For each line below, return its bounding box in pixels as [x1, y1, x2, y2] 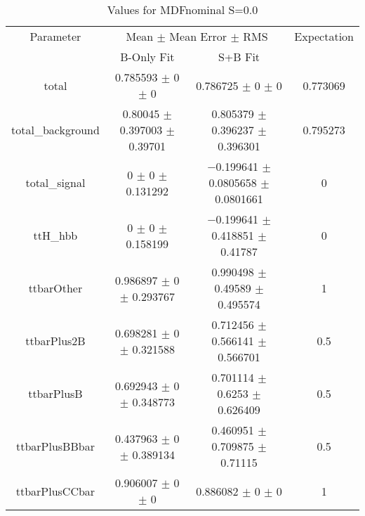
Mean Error [169, 28, 227, 44]
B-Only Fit [120, 49, 175, 65]
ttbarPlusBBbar [15, 438, 95, 454]
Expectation [294, 28, 354, 44]
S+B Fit [218, 49, 260, 65]
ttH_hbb [33, 227, 78, 243]
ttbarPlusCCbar [15, 482, 95, 499]
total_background [11, 122, 100, 138]
